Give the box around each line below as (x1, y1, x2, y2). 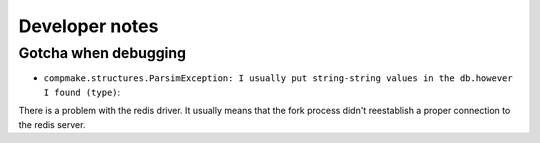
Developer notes (18, 15, 159, 37)
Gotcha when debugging (18, 44, 187, 62)
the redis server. (18, 118, 86, 130)
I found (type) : (43, 86, 121, 98)
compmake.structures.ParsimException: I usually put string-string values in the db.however (43, 73, 514, 84)
